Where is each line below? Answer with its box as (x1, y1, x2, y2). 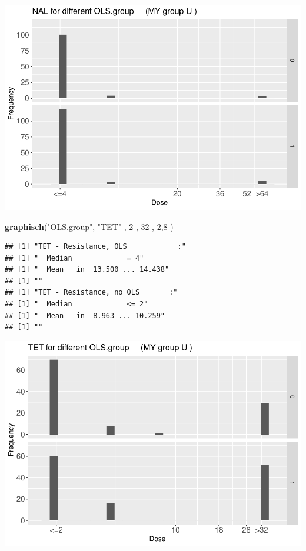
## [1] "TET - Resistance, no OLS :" (5, 288, 178, 297)
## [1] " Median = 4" (5, 253, 144, 262)
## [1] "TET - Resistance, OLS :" (5, 242, 186, 251)
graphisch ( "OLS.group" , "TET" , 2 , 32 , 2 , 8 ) (5, 220, 174, 232)
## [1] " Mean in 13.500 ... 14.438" (5, 265, 169, 274)
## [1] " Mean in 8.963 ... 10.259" (5, 311, 165, 320)
